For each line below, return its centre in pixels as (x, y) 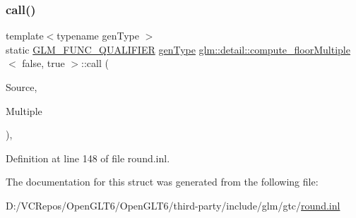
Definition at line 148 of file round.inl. (88, 158)
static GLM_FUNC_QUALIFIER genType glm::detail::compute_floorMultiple (178, 49)
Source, (22, 87)
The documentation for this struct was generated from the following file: (162, 182)
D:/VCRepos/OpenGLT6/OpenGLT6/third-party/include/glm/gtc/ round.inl (173, 205)
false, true (43, 63)
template (25, 36)
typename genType (98, 36)
